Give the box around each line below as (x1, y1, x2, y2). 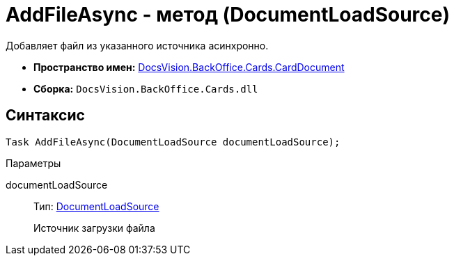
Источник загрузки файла (33, 221, 155, 234)
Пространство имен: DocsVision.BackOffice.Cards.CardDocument (33, 61, 345, 73)
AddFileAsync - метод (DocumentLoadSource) (6, 3, 451, 26)
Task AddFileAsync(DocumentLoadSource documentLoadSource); (6, 136, 340, 148)
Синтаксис (6, 106, 85, 125)
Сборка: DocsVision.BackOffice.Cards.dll (33, 82, 258, 95)
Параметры (6, 157, 61, 169)
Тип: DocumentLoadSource (33, 200, 159, 212)
